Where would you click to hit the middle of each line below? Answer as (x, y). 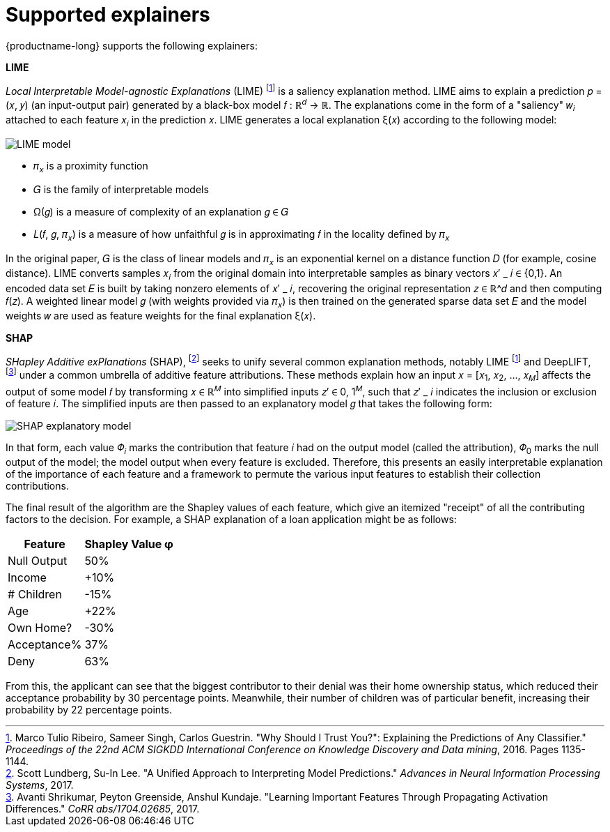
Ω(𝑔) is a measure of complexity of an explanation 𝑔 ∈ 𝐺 (161, 212)
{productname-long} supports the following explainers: (132, 45)
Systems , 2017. (40, 785)
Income (27, 578)
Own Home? (40, 628)
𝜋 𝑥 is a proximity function (91, 167)
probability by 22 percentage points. (89, 710)
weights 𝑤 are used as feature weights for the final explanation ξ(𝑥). (161, 315)
